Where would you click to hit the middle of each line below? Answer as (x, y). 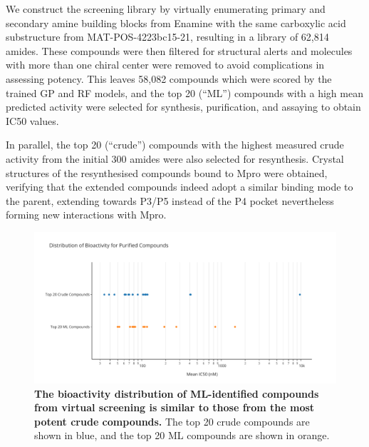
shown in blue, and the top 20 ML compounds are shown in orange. (182, 435)
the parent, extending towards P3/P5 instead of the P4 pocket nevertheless (170, 200)
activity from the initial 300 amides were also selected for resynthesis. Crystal (175, 158)
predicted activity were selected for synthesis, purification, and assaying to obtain (183, 107)
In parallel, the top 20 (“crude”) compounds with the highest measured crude (175, 145)
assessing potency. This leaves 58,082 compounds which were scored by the (169, 78)
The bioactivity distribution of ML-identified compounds (177, 393)
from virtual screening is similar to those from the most (175, 407)
